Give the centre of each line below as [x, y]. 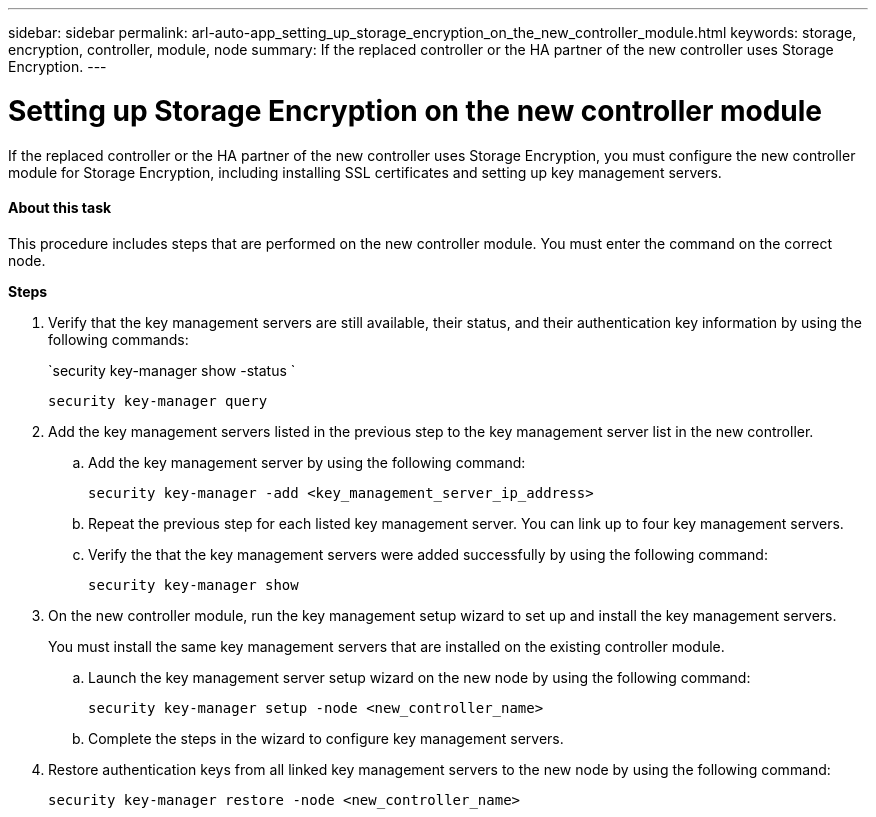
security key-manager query [158, 400]
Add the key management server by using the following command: [307, 462]
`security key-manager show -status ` [172, 370]
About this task [60, 208]
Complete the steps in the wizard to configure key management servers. [326, 738]
